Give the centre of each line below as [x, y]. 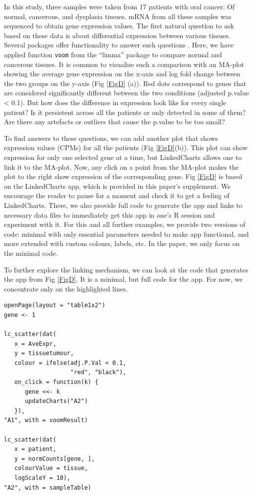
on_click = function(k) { [56, 382]
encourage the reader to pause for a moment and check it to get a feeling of [117, 195]
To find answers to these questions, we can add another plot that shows [111, 138]
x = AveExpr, [35, 344]
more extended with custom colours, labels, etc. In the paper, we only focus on [122, 243]
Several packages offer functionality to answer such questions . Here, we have [119, 45]
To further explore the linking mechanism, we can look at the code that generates [126, 269]
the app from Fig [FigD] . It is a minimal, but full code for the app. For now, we [123, 279]
